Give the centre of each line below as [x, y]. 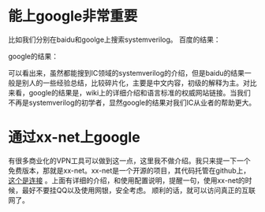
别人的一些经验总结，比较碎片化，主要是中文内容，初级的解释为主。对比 [139, 83]
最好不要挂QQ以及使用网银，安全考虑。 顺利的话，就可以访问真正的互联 [139, 190]
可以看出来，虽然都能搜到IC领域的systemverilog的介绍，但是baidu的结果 [127, 73]
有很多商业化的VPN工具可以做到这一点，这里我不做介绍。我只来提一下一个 [129, 160]
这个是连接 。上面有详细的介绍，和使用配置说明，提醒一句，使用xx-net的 [127, 180]
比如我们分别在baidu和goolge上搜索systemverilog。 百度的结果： [114, 39]
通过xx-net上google [74, 138]
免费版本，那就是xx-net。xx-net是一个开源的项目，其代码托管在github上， [129, 170]
